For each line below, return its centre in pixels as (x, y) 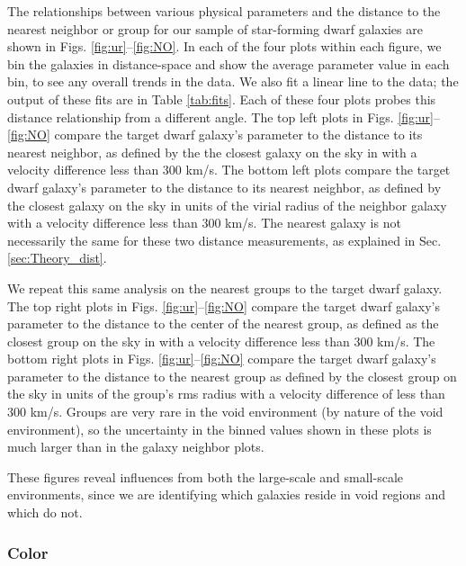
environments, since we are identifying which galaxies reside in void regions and (227, 494)
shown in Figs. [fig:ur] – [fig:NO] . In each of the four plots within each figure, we (224, 46)
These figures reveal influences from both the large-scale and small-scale (206, 476)
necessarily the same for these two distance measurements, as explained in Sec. (224, 240)
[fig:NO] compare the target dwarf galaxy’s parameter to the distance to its (215, 135)
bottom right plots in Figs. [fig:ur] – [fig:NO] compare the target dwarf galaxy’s (222, 359)
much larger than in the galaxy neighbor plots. (136, 447)
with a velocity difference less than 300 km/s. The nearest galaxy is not (204, 223)
